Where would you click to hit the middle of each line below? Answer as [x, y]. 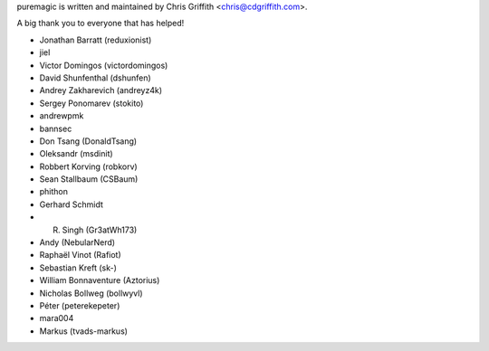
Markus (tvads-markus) [84, 331]
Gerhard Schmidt [72, 204]
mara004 [57, 318]
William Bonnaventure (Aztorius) [100, 280]
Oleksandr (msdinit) [76, 154]
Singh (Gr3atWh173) [100, 230]
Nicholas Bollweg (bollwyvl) [91, 293]
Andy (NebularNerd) [77, 242]
